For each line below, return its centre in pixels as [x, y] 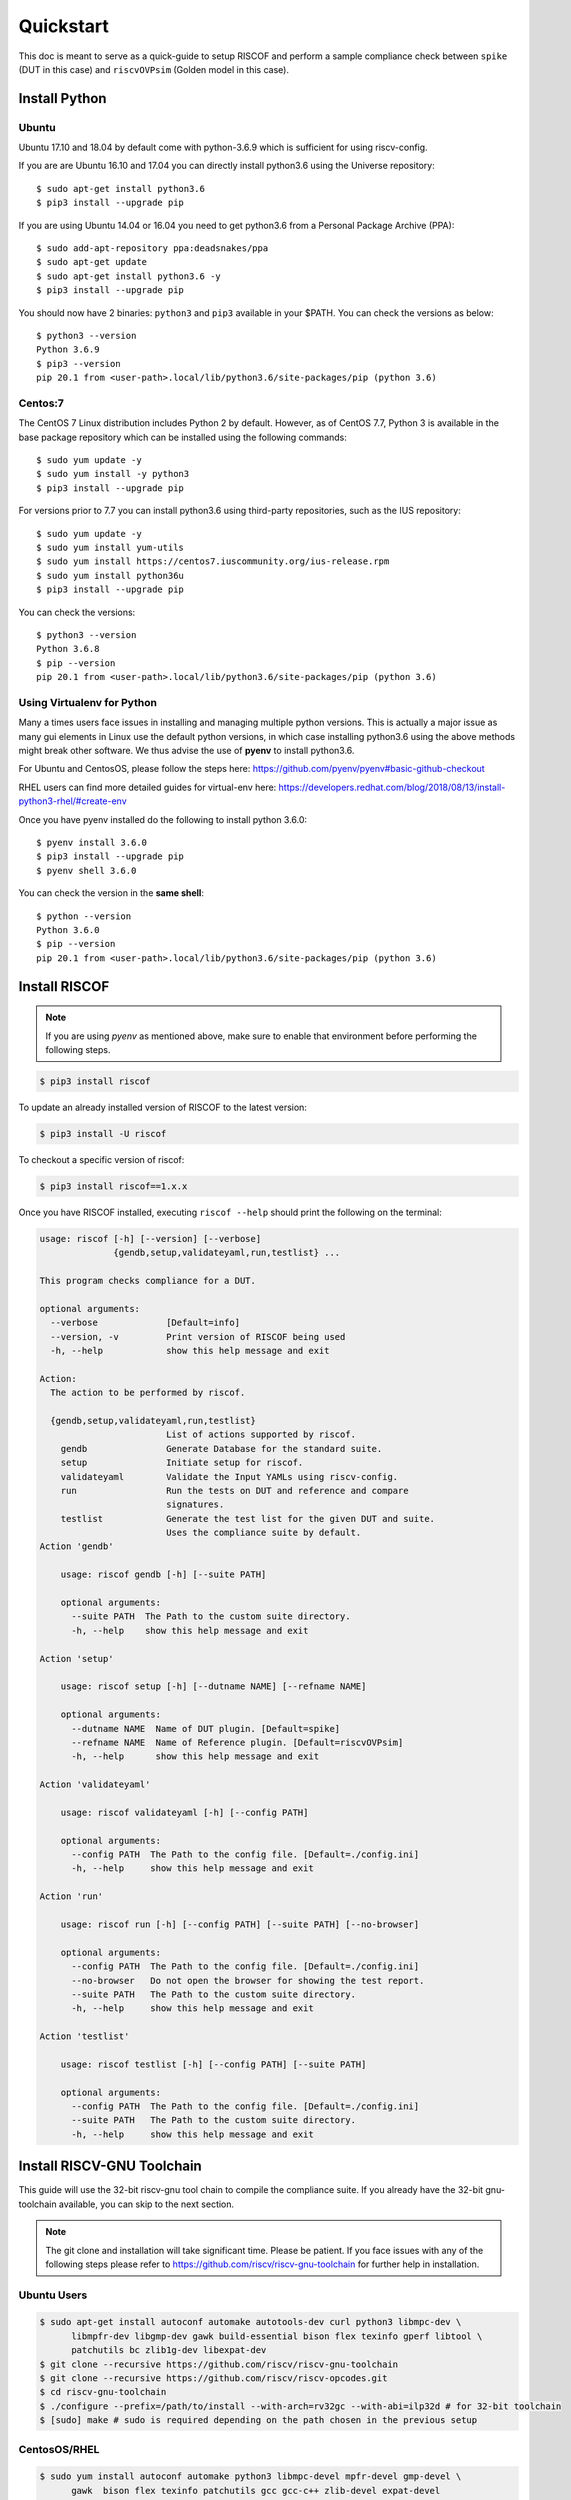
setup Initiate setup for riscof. [182, 1463]
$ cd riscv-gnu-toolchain [103, 2392]
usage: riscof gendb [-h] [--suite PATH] [163, 1574]
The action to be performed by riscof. [148, 1393]
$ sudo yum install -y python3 [113, 474]
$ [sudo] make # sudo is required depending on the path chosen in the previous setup [258, 2420]
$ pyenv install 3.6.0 [92, 843]
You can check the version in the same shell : [111, 893]
